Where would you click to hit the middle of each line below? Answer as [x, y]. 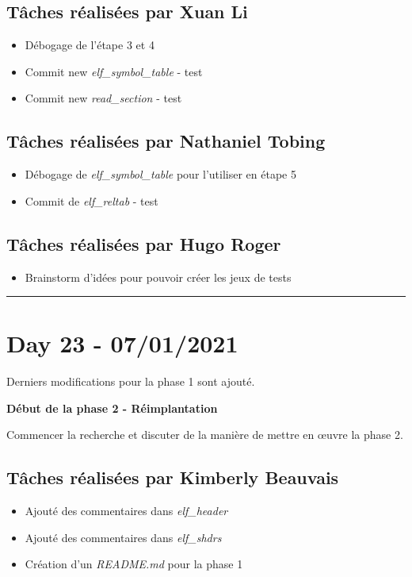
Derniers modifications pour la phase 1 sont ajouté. [131, 381]
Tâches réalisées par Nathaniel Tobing [166, 141]
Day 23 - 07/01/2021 [122, 343]
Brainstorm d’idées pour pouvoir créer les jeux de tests [158, 277]
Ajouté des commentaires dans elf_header [126, 511]
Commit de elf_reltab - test [92, 200]
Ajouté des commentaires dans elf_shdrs [123, 537]
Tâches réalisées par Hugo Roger [144, 243]
